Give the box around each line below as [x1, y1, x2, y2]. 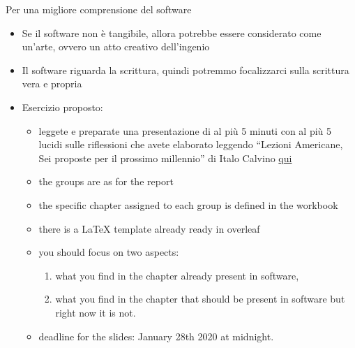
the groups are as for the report [38, 174, 174, 189]
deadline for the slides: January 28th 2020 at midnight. [38, 328, 274, 343]
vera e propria [22, 76, 82, 91]
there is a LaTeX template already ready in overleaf [38, 221, 260, 235]
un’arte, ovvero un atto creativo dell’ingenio [22, 39, 210, 54]
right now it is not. [55, 305, 136, 319]
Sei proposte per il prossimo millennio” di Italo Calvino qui [38, 150, 292, 165]
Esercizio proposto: [22, 99, 103, 114]
